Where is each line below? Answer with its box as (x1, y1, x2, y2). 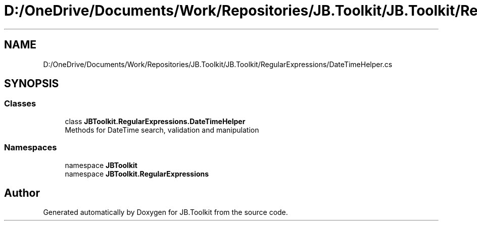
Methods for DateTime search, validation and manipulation (65, 125, 259, 134)
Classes (4, 98, 36, 109)
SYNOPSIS (4, 77, 59, 90)
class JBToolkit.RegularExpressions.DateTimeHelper (65, 117, 246, 126)
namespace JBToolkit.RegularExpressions (65, 169, 209, 178)
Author (4, 186, 40, 199)
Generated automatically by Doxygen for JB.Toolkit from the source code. (43, 208, 288, 217)
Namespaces (4, 142, 57, 153)
